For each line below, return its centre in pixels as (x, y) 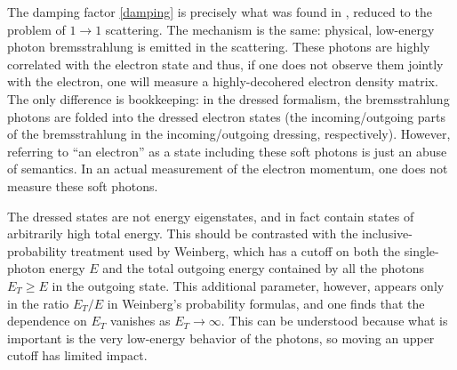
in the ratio (38, 303)
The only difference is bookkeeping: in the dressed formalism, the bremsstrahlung (228, 98)
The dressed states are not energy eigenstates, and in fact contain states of (211, 216)
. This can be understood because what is (334, 321)
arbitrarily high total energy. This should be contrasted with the (183, 233)
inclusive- (387, 233)
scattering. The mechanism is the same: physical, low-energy (270, 29)
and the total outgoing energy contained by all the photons (264, 268)
